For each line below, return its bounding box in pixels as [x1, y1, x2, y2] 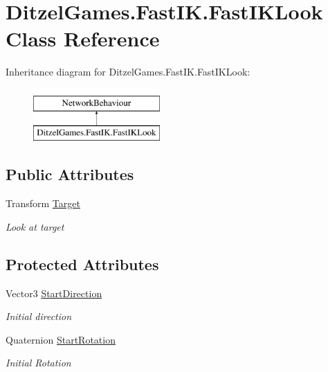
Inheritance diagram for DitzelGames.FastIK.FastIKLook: [6, 64, 250, 79]
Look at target [6, 219, 64, 233]
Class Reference [6, 24, 160, 53]
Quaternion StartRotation [6, 332, 116, 346]
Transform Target [6, 196, 80, 211]
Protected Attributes [6, 253, 159, 274]
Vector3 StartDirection [6, 285, 102, 300]
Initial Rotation [6, 355, 71, 370]
